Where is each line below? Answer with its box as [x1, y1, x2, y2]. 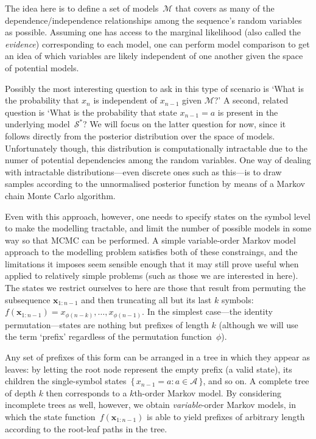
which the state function [5, 410, 96, 423]
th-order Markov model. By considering [134, 386, 281, 399]
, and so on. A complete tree [203, 374, 309, 387]
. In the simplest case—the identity [142, 305, 273, 318]
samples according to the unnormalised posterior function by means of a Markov [5, 177, 305, 190]
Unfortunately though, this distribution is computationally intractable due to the [5, 141, 308, 154]
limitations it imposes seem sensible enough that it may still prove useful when [5, 257, 299, 270]
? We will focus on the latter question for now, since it [83, 118, 286, 130]
